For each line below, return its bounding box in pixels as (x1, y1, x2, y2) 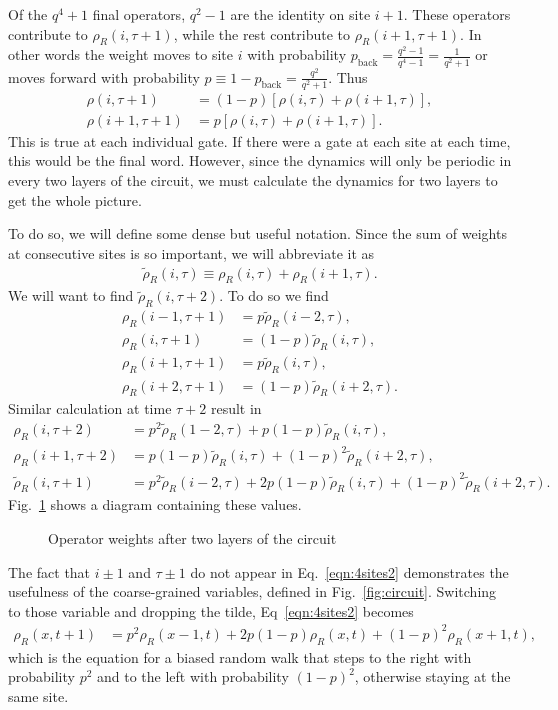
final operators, (92, 4, 186, 24)
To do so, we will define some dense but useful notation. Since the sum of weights (8, 223, 507, 244)
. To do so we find (219, 285, 329, 306)
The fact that (8, 561, 91, 582)
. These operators (403, 4, 511, 24)
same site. (8, 685, 69, 706)
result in (210, 398, 262, 419)
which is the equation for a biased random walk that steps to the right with (8, 646, 472, 667)
